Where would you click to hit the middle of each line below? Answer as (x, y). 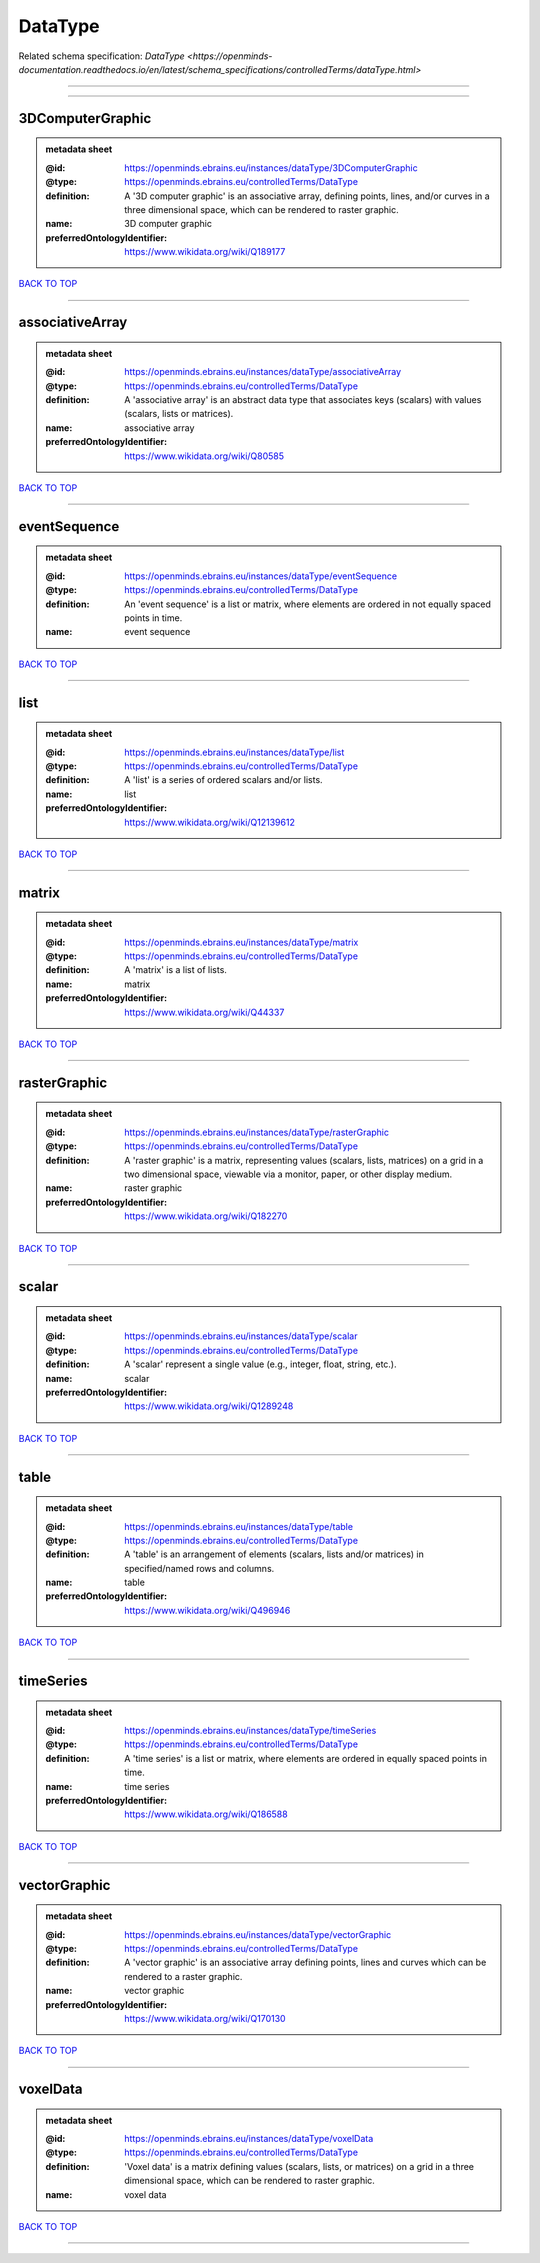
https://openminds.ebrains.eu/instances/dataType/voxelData (249, 2139)
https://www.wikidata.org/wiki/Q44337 (204, 1012)
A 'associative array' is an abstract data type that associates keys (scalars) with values (303, 400)
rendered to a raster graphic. (183, 1976)
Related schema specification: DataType (101, 56)
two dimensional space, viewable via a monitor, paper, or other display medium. (288, 1174)
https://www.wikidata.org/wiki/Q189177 (205, 252)
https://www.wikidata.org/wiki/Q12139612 (209, 822)
